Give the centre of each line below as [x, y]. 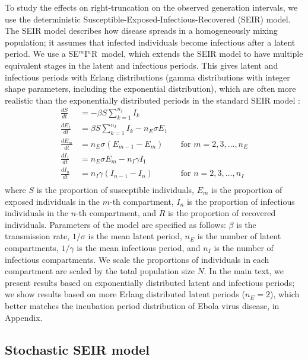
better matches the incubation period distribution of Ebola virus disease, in [142, 305]
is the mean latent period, [135, 236]
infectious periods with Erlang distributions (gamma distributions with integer [147, 77]
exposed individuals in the [53, 201]
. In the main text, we [244, 271]
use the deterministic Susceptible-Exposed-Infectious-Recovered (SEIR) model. [148, 19]
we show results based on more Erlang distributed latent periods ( [125, 294]
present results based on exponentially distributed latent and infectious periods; [150, 282]
